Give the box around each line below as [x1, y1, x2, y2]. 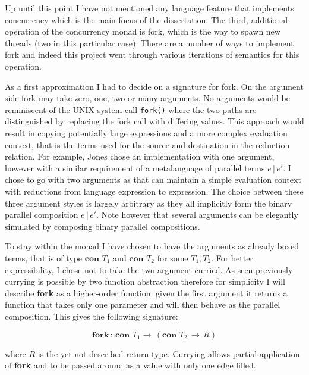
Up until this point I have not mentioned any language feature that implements [5, 2, 294, 14]
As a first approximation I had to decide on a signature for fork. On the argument [5, 80, 304, 92]
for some [157, 251, 188, 264]
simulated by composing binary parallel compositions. [5, 220, 200, 232]
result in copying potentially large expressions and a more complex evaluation [5, 127, 288, 139]
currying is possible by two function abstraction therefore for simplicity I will [5, 275, 285, 287]
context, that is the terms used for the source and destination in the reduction [5, 138, 290, 151]
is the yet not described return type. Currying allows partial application [37, 347, 300, 360]
